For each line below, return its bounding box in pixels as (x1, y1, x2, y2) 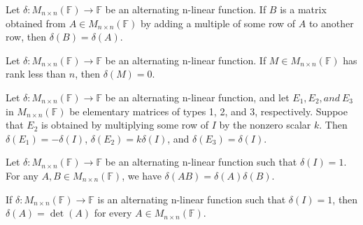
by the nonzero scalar (219, 117, 311, 132)
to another (308, 15, 354, 30)
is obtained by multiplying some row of (41, 117, 209, 132)
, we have (122, 168, 162, 182)
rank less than (6, 66, 66, 81)
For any (6, 168, 38, 182)
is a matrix (280, 2, 327, 16)
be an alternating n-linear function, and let (105, 89, 290, 104)
